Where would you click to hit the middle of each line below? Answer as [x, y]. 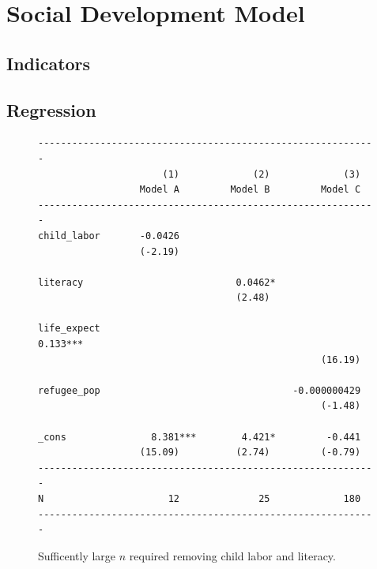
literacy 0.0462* [157, 282]
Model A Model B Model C [250, 190]
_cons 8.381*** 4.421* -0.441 [200, 437]
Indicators [49, 63]
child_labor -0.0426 [109, 236]
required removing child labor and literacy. [232, 555]
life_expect [69, 329]
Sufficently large [77, 555]
